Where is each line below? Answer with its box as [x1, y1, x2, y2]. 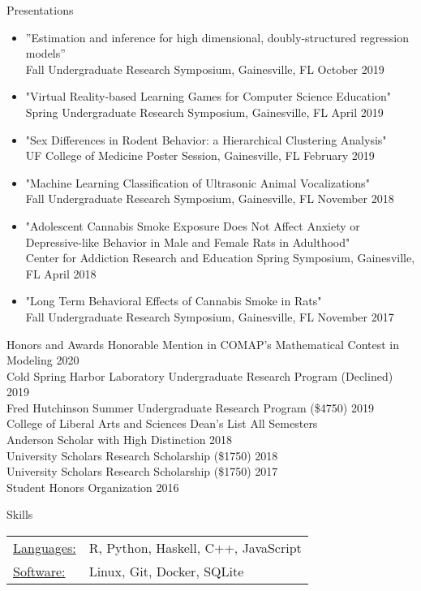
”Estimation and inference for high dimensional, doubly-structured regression [25, 28, 410, 45]
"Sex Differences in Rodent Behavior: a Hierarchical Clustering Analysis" [25, 131, 387, 148]
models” [25, 45, 66, 62]
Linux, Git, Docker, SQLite [88, 562, 244, 581]
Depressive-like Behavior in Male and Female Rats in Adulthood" [25, 233, 350, 250]
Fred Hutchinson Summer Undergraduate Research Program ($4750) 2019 [6, 399, 374, 416]
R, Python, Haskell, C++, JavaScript [88, 538, 302, 558]
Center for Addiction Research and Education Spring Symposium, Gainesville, [25, 249, 415, 266]
